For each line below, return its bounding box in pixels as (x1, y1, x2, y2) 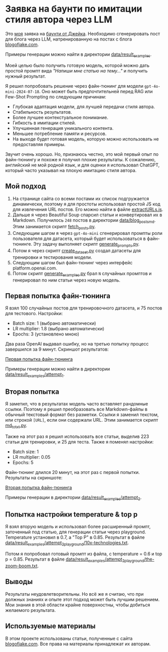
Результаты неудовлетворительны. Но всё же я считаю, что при (5, 591, 144, 597)
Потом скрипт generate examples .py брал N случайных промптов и (12, 270, 152, 278)
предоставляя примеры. (12, 141, 66, 147)
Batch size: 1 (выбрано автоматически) (12, 320, 96, 326)
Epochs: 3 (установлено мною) (12, 331, 80, 337)
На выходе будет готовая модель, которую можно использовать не (12, 135, 159, 142)
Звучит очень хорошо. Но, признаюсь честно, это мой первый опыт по (5, 151, 159, 157)
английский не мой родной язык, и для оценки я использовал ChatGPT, (5, 162, 160, 168)
